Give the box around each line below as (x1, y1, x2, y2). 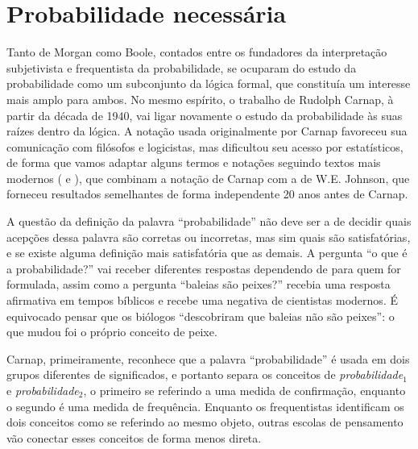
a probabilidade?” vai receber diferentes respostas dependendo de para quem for (6, 260, 401, 276)
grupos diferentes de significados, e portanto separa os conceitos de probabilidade (6, 366, 404, 383)
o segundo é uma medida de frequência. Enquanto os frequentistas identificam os (6, 397, 404, 414)
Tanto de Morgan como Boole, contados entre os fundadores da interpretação (6, 44, 387, 60)
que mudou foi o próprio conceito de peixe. (6, 323, 217, 340)
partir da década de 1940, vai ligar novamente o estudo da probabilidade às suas (6, 106, 403, 123)
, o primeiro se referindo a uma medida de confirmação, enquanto (83, 382, 406, 398)
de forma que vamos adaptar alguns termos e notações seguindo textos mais (6, 154, 381, 171)
